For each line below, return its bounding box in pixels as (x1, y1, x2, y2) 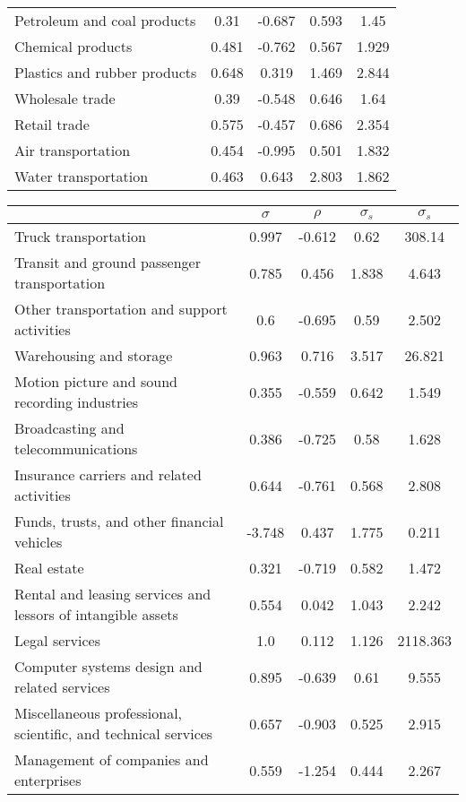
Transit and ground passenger (14, 252, 201, 272)
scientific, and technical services (14, 723, 213, 744)
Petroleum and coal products (14, 10, 196, 30)
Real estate (14, 557, 84, 578)
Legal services (14, 630, 100, 651)
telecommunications (14, 438, 138, 459)
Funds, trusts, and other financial (14, 511, 224, 531)
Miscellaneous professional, (14, 703, 183, 723)
